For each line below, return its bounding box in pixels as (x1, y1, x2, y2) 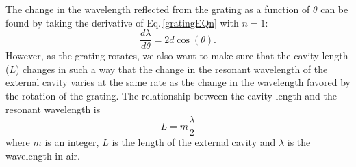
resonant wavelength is (5, 102, 101, 116)
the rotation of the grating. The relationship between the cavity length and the (5, 89, 337, 103)
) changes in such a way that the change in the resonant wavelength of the (16, 61, 328, 76)
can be (320, 2, 348, 16)
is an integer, (44, 135, 99, 149)
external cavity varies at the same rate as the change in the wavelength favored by (5, 75, 351, 89)
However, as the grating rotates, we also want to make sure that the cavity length (5, 48, 348, 63)
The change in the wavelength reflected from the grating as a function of (5, 2, 310, 16)
